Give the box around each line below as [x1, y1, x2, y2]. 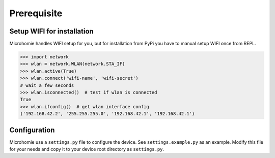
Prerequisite [9, 8, 63, 19]
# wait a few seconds [20, 82, 74, 88]
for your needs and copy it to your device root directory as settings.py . [9, 146, 164, 152]
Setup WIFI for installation [9, 27, 94, 36]
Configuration [9, 125, 55, 134]
